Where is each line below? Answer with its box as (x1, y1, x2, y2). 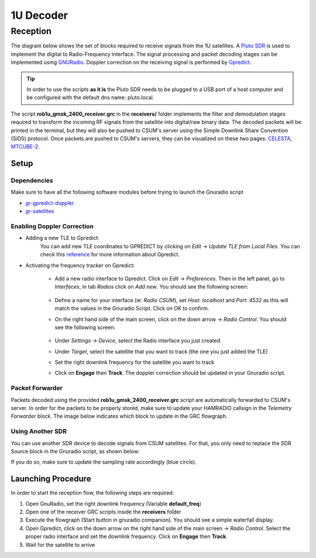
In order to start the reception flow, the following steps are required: (11, 489, 174, 496)
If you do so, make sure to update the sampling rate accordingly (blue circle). (11, 458, 197, 466)
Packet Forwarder (11, 384, 63, 393)
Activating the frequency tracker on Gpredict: (25, 262, 135, 269)
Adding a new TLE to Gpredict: (25, 235, 99, 242)
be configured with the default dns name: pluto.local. (26, 94, 154, 101)
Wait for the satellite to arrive (25, 541, 95, 548)
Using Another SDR (11, 427, 67, 435)
